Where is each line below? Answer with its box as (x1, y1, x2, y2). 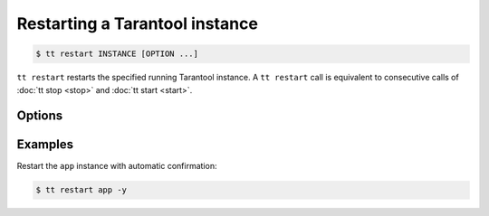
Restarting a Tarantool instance (16, 14, 258, 33)
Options (16, 108, 63, 124)
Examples (16, 136, 74, 153)
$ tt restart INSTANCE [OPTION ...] (35, 49, 199, 59)
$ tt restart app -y (35, 185, 127, 195)
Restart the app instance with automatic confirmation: (16, 161, 217, 172)
